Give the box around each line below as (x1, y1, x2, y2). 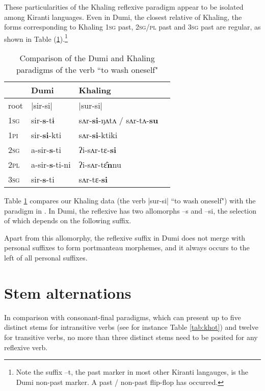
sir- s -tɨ (31, 114, 55, 126)
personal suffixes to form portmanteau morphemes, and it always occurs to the (4, 242, 250, 253)
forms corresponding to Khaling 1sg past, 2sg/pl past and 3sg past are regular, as (4, 21, 261, 32)
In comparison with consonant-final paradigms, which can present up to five (4, 311, 241, 322)
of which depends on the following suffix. (4, 215, 131, 226)
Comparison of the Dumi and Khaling (19, 52, 155, 64)
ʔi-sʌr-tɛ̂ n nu (78, 159, 121, 171)
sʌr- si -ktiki (78, 129, 118, 141)
